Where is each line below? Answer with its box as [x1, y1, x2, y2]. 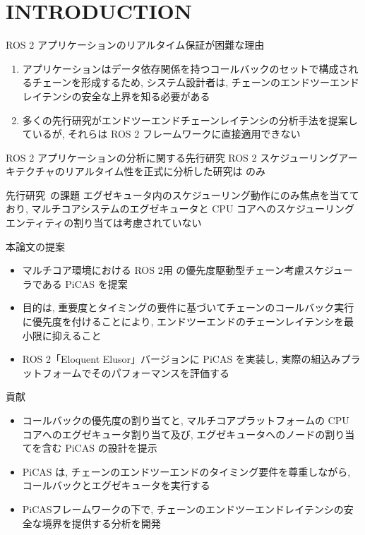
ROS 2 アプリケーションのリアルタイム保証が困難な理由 [6, 37, 265, 52]
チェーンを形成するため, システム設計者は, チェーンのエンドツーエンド [32, 75, 360, 90]
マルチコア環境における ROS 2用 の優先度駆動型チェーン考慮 [22, 263, 304, 277]
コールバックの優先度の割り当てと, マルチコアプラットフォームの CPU [22, 413, 349, 427]
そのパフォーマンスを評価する [91, 365, 230, 380]
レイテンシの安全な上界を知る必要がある [22, 88, 210, 103]
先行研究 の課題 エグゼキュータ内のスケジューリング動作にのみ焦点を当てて [6, 187, 359, 202]
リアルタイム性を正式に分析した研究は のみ [64, 164, 266, 179]
